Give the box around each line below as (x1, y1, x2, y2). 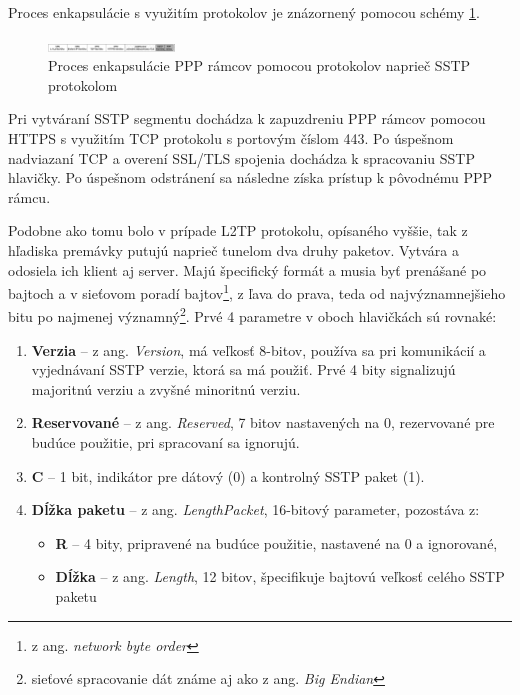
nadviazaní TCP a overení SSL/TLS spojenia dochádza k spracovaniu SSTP (8, 147, 475, 168)
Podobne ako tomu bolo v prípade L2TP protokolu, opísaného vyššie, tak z (8, 220, 468, 241)
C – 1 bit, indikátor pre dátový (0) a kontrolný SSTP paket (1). (31, 465, 425, 486)
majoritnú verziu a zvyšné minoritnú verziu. (31, 378, 301, 399)
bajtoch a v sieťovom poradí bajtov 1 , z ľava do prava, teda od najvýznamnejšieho (8, 280, 506, 303)
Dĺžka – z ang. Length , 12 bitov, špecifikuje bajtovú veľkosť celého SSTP (55, 566, 505, 587)
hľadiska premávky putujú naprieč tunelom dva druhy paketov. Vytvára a (8, 239, 460, 260)
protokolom (48, 74, 118, 95)
